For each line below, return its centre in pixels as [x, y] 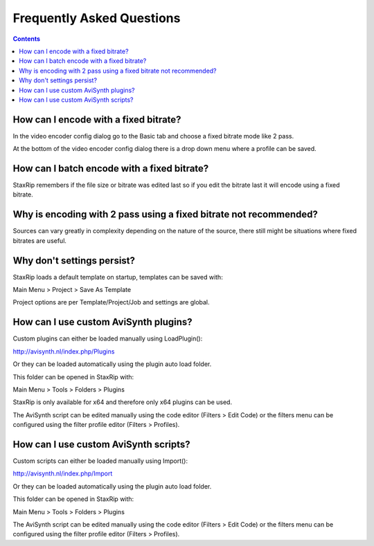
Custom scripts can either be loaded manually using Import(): [100, 461]
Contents [27, 39]
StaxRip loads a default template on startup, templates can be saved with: [118, 277]
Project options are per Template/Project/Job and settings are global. [112, 302]
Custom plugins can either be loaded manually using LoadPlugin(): [108, 338]
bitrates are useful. [40, 240]
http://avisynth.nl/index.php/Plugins [64, 351]
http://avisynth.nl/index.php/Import [63, 473]
